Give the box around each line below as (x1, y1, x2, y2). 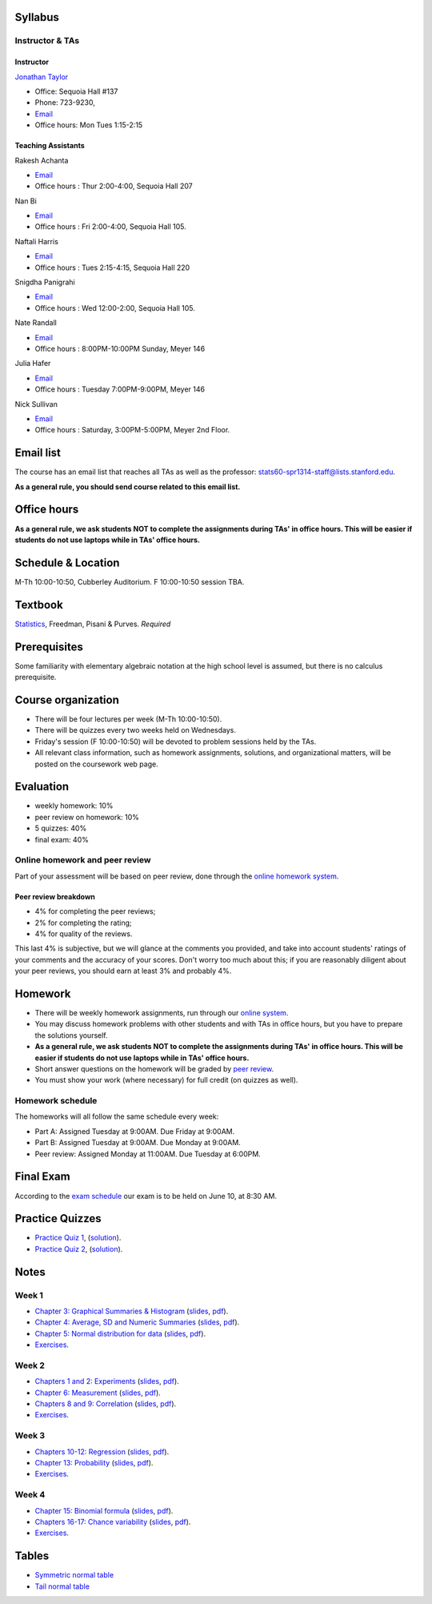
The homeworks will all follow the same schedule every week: (14, 1112, 219, 1121)
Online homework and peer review (14, 854, 151, 866)
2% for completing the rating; (34, 918, 132, 927)
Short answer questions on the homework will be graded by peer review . (34, 1063, 274, 1073)
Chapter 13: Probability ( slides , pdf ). (34, 1458, 154, 1468)
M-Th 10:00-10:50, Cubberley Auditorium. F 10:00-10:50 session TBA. (14, 577, 245, 586)
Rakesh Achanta (14, 155, 69, 165)
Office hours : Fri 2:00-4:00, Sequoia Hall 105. (34, 222, 187, 231)
